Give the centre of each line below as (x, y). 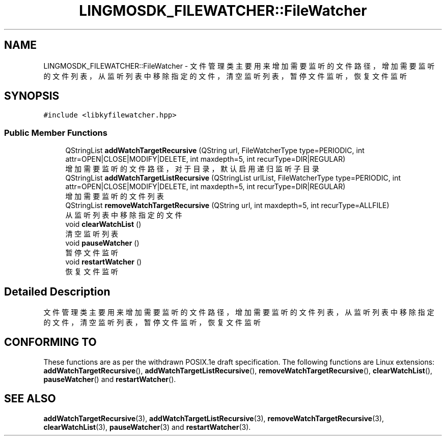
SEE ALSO (30, 399)
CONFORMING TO (50, 342)
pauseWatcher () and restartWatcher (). (110, 379)
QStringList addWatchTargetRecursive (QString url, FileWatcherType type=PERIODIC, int (215, 151)
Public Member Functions (56, 133)
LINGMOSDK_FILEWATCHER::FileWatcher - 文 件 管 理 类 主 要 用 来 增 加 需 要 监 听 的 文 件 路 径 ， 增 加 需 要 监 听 (239, 66)
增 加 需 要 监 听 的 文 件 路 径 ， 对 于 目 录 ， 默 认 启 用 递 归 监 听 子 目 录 (192, 169)
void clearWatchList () (103, 224)
